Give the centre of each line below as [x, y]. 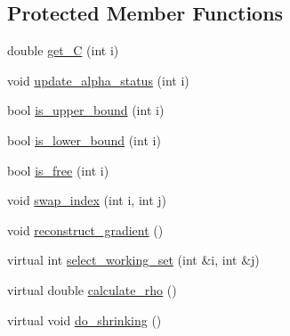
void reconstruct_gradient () [85, 229]
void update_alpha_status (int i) [98, 80]
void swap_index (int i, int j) [87, 200]
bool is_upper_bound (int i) [86, 110]
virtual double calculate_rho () [92, 289]
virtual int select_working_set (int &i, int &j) [133, 260]
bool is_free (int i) [58, 170]
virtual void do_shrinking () [85, 320]
